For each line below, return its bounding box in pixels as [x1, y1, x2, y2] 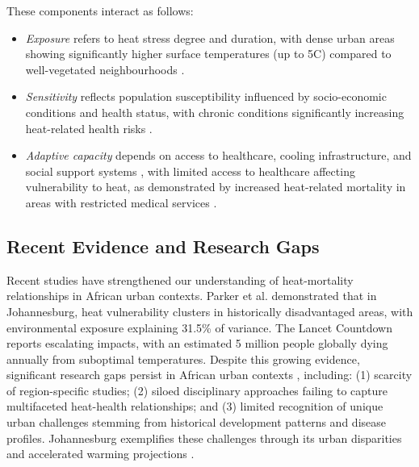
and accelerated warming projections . [6, 445, 195, 462]
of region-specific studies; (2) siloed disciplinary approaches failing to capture [6, 382, 388, 398]
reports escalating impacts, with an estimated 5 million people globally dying [6, 335, 388, 352]
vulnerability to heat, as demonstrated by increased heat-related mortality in [25, 178, 406, 195]
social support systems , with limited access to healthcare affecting [25, 162, 355, 179]
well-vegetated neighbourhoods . [25, 60, 185, 77]
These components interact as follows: [6, 2, 194, 19]
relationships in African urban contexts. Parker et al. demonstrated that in [6, 287, 377, 304]
